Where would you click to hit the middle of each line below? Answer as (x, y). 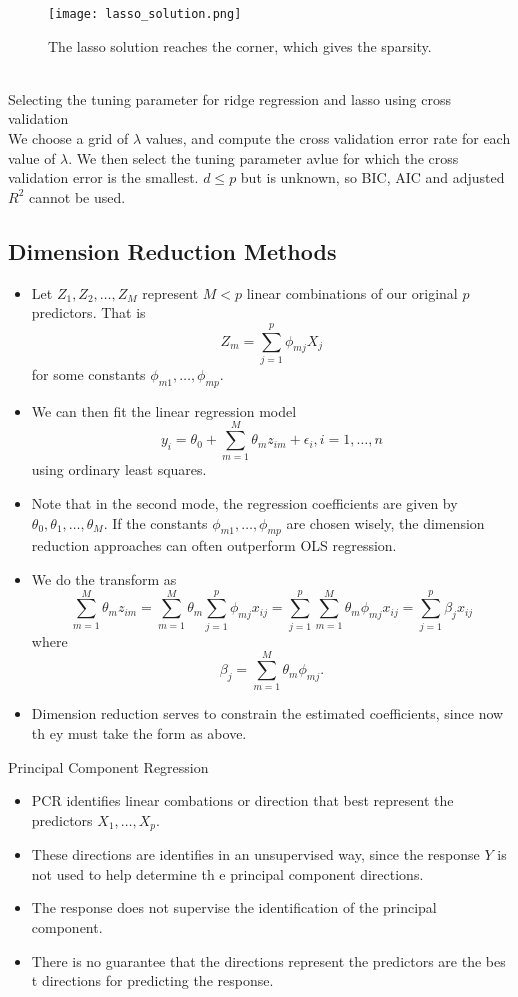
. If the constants (155, 522)
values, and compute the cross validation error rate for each (328, 138)
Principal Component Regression (108, 766)
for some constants (88, 373)
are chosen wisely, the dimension (385, 522)
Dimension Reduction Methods (172, 250)
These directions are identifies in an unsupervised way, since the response (255, 854)
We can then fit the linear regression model (164, 410)
